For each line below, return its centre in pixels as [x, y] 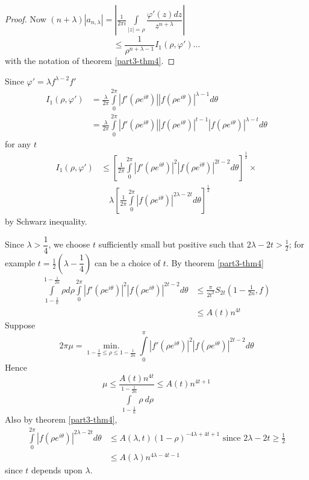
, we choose [69, 244]
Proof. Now [26, 19]
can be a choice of [127, 262]
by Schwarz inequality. [46, 221]
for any [18, 143]
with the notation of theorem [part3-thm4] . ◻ [90, 61]
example [20, 262]
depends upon [57, 470]
